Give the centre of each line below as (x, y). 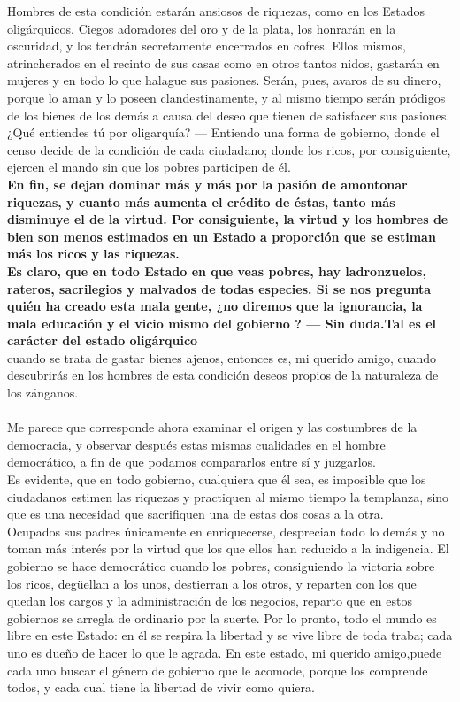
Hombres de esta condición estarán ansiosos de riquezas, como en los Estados (216, 11)
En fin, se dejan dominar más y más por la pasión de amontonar (207, 184)
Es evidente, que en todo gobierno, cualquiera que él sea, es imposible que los (217, 479)
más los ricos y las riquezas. (93, 254)
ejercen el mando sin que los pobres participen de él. (149, 167)
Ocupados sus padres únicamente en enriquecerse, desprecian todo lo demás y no (226, 531)
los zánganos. (43, 393)
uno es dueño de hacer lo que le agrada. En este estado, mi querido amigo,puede (225, 652)
